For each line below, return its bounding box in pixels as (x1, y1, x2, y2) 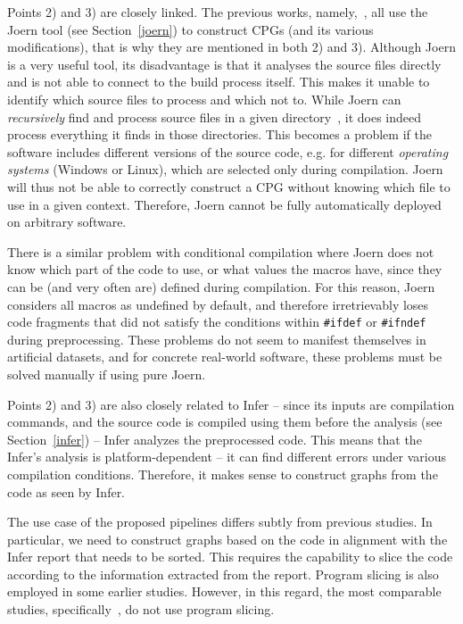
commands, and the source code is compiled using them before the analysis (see (7, 412, 442, 431)
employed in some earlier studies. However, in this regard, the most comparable (7, 582, 442, 601)
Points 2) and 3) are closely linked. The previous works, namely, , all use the (7, 3, 428, 21)
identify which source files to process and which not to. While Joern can (7, 89, 401, 108)
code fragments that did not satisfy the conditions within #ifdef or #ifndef (7, 312, 426, 331)
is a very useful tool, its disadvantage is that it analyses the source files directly (7, 54, 442, 73)
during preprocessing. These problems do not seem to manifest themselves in (7, 329, 426, 348)
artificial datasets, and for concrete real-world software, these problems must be (7, 347, 442, 366)
